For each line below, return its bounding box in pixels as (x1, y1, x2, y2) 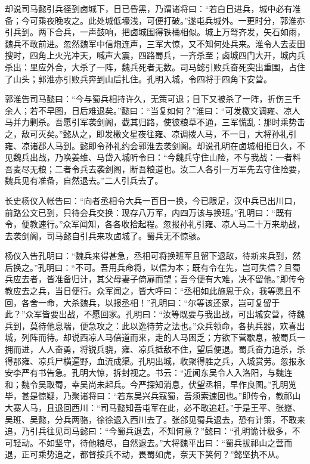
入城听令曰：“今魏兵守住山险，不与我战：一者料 (113, 151, 301, 163)
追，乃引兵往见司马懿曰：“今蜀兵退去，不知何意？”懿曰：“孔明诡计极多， (5, 425, 292, 437)
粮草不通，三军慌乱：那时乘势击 (179, 116, 305, 128)
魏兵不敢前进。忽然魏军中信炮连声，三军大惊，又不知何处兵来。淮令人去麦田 (5, 37, 305, 50)
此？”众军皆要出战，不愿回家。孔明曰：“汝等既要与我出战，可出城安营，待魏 (5, 308, 305, 320)
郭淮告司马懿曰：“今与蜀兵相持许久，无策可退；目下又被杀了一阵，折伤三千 (5, 92, 301, 105)
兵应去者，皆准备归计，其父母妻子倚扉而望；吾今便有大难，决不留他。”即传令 (5, 273, 305, 285)
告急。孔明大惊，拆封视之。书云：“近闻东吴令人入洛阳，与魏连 (46, 366, 293, 379)
